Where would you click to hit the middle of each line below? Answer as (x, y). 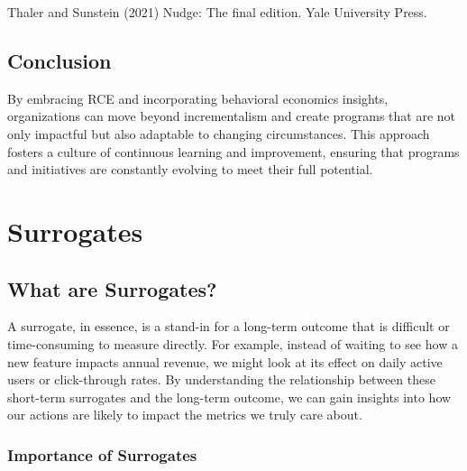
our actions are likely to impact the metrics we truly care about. (185, 415)
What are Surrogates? (112, 288)
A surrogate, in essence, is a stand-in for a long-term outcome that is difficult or (229, 326)
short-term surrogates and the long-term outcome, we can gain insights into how (229, 397)
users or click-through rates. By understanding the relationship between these (221, 379)
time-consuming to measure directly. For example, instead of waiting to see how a (233, 343)
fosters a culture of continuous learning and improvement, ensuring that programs (233, 151)
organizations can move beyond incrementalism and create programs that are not (232, 116)
